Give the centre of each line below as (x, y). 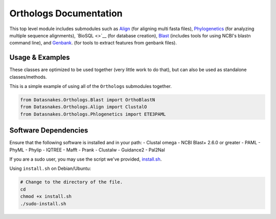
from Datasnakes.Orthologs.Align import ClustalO (84, 107)
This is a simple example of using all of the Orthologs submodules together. (91, 86)
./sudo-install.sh (43, 204)
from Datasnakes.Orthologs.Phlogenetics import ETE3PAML (93, 114)
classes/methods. (28, 77)
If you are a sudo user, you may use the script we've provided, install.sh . (86, 159)
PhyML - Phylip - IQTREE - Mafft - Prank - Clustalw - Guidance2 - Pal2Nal (87, 150)
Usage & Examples (40, 58)
